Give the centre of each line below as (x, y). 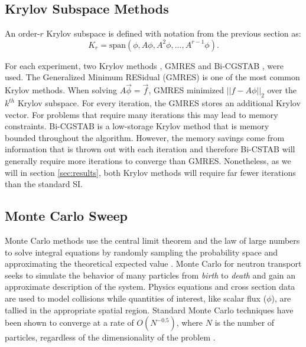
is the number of (245, 323)
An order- (22, 33)
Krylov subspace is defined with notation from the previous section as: (174, 33)
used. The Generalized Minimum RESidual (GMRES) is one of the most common (152, 77)
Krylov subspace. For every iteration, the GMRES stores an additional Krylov (159, 103)
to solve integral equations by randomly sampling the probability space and (141, 252)
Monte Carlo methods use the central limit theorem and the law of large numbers (152, 240)
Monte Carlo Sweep (66, 216)
